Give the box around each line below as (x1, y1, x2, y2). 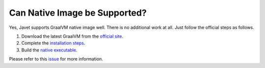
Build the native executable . (21, 47, 78, 53)
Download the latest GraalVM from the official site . (21, 33, 124, 39)
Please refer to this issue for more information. (9, 56, 103, 62)
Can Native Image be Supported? (9, 7, 147, 18)
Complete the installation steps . (21, 40, 85, 46)
